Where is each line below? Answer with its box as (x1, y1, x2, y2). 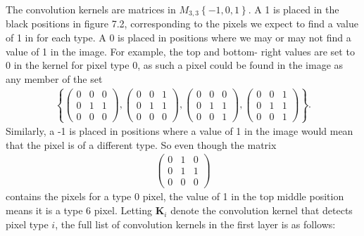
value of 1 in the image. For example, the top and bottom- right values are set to (6, 44, 355, 58)
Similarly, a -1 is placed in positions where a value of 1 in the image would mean (6, 124, 353, 138)
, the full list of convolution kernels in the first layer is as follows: (55, 216, 336, 231)
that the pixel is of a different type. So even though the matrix (6, 137, 277, 152)
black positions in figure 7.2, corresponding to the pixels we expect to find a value (6, 16, 358, 31)
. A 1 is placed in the (248, 2, 339, 16)
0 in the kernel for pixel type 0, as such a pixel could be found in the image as (6, 58, 344, 72)
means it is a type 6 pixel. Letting (6, 203, 152, 218)
